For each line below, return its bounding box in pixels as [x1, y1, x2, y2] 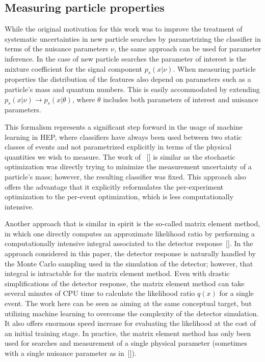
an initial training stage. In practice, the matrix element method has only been [5, 327, 251, 338]
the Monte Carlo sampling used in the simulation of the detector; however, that [5, 258, 253, 268]
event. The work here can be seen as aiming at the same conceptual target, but [5, 298, 252, 309]
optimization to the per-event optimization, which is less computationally [5, 191, 234, 202]
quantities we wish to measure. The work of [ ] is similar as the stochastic [5, 151, 235, 162]
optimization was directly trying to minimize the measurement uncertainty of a [5, 161, 252, 172]
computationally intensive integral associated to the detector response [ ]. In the [5, 238, 253, 249]
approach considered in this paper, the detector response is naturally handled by [5, 248, 256, 259]
